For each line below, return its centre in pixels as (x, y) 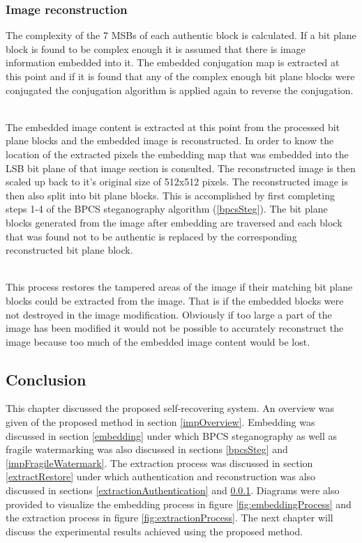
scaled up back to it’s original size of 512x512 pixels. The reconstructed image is (177, 182)
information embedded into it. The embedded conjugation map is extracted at (173, 62)
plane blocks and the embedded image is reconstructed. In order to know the (170, 140)
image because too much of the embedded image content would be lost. (158, 341)
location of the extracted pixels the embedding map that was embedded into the (177, 154)
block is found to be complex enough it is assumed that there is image (156, 48)
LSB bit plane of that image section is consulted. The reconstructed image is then (181, 168)
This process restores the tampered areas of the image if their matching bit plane (179, 287)
